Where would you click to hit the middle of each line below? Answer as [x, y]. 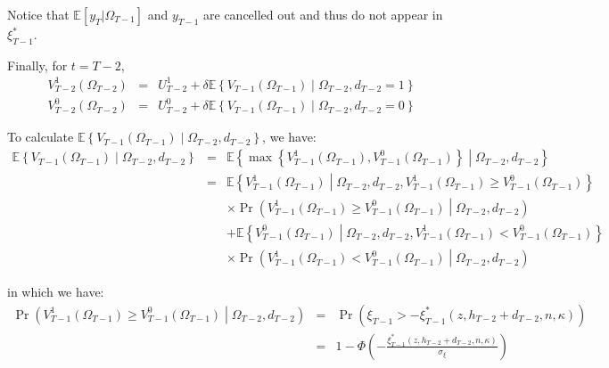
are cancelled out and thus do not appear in [323, 14]
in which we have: [56, 292]
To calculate [41, 137]
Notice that [38, 14]
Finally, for [37, 65]
